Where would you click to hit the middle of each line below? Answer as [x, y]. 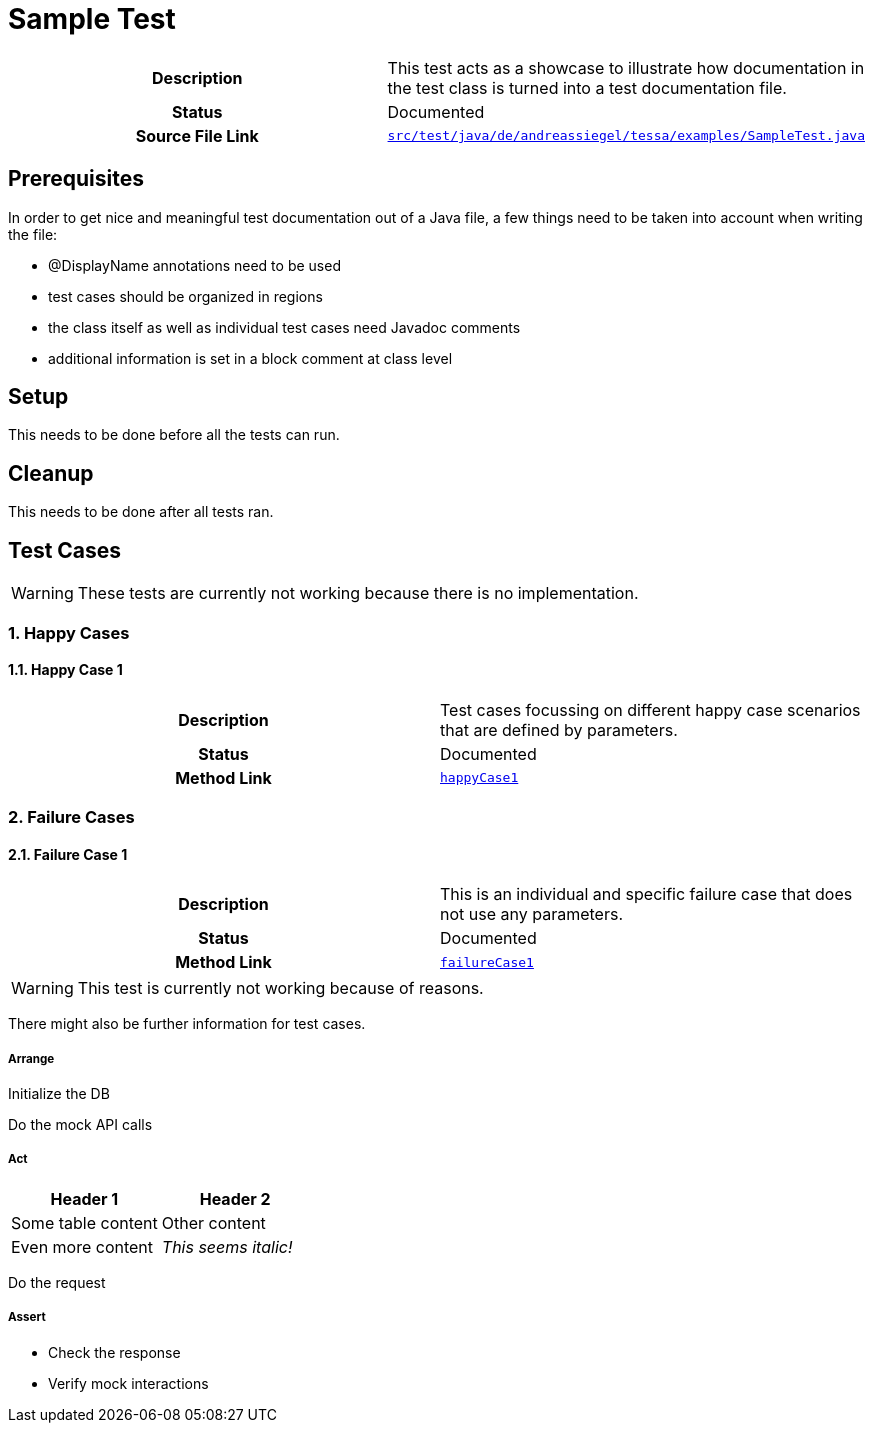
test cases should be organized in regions [185, 296]
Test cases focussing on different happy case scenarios [650, 709]
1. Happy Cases [69, 632]
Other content [213, 1222]
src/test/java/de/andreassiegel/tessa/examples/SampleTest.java [626, 136]
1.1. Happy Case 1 [65, 670]
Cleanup [51, 473]
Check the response [114, 1352]
